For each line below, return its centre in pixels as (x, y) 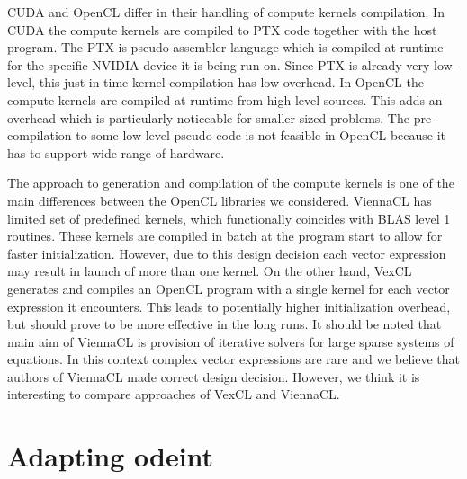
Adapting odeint (111, 456)
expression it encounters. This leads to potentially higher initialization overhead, (229, 306)
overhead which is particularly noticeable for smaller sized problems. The (208, 117)
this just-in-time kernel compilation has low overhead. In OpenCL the (231, 82)
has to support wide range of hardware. (116, 152)
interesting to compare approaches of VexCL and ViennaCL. (174, 394)
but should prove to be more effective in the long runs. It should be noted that (225, 324)
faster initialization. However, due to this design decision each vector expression (227, 253)
